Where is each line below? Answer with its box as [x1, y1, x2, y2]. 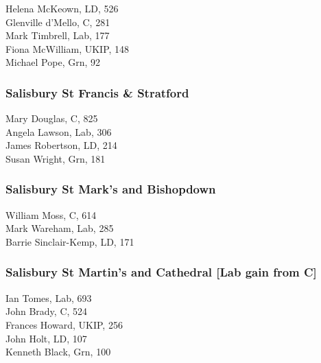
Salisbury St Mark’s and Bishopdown [5, 180, 216, 198]
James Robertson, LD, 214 [5, 138, 117, 152]
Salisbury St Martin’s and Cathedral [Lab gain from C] [5, 264, 317, 281]
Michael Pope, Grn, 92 [5, 55, 101, 69]
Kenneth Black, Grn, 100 [5, 344, 111, 359]
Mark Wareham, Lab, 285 [5, 221, 114, 235]
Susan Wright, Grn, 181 [5, 151, 106, 165]
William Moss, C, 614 [5, 207, 97, 222]
